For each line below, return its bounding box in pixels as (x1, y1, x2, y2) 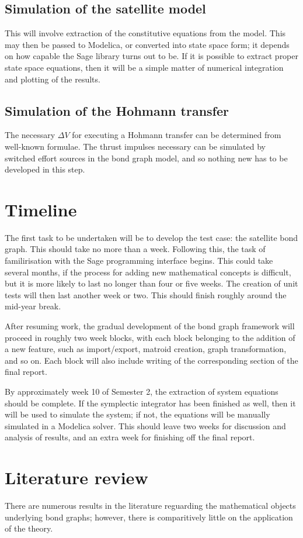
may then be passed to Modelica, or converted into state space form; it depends (5, 38, 290, 50)
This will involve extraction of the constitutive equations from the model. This (5, 27, 286, 39)
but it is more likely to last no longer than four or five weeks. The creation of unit (5, 277, 298, 289)
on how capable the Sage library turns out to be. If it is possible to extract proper (5, 50, 299, 62)
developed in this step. (5, 163, 85, 175)
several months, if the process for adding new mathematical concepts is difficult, (5, 265, 291, 278)
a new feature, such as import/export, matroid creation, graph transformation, (5, 343, 287, 355)
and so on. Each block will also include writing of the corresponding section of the (5, 354, 298, 366)
